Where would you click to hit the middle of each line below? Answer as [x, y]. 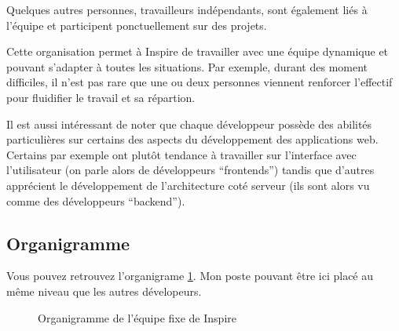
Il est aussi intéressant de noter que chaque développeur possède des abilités [189, 124]
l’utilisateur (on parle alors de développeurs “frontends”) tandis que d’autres [190, 170]
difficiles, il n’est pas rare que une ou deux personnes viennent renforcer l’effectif [199, 82]
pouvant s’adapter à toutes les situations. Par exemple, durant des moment [187, 66]
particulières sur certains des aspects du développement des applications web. [192, 139]
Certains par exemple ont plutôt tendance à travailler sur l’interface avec [181, 154]
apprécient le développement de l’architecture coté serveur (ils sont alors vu [188, 185]
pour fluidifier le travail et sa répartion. [101, 97]
